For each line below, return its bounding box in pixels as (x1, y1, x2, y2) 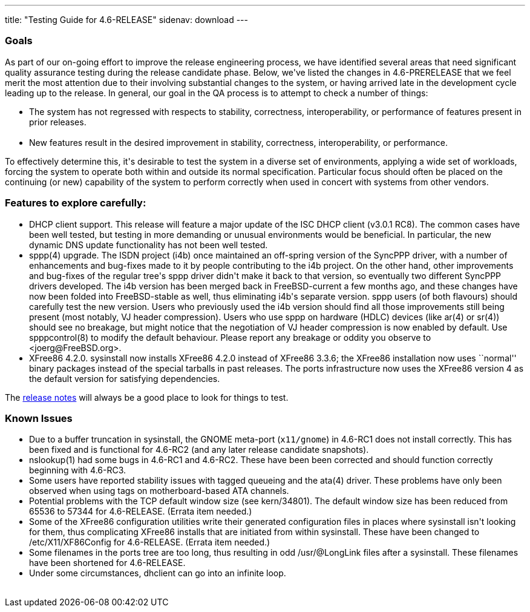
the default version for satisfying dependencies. (29, 373, 220, 384)
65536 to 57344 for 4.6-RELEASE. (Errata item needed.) (29, 506, 252, 517)
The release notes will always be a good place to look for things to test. (5, 392, 289, 403)
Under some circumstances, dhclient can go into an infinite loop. (29, 568, 286, 579)
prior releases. (29, 116, 87, 127)
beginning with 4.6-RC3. (29, 465, 126, 476)
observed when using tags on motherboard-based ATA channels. (29, 485, 289, 496)
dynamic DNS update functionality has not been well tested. (29, 239, 268, 250)
